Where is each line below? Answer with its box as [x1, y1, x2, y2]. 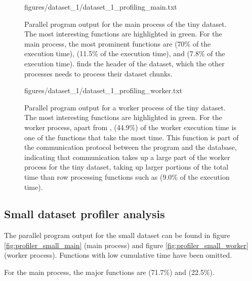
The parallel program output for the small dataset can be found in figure [4, 230, 230, 240]
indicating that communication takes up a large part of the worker [24, 151, 230, 162]
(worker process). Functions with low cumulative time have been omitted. [4, 250, 232, 260]
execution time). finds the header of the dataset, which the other [24, 58, 225, 68]
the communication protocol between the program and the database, [24, 142, 237, 152]
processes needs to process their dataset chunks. [24, 68, 173, 78]
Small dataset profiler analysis [4, 206, 165, 222]
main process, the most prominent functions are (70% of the [24, 38, 211, 49]
